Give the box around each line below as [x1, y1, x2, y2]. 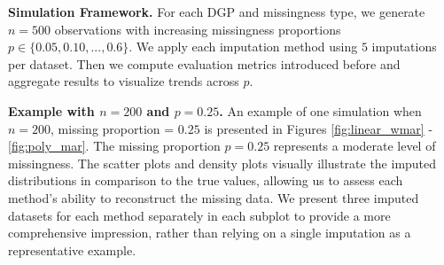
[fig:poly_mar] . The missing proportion [8, 136, 221, 155]
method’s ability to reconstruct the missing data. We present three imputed [8, 188, 419, 207]
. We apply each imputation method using [129, 37, 358, 56]
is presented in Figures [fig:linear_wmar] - [204, 119, 433, 137]
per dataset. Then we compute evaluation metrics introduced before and [8, 54, 401, 73]
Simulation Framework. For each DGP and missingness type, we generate [8, 3, 425, 20]
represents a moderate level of [273, 136, 436, 155]
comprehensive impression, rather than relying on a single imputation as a [8, 223, 411, 242]
